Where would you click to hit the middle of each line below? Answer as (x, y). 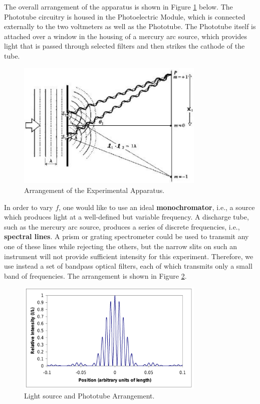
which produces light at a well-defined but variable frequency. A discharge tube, (126, 217)
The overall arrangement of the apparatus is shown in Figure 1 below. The (118, 7)
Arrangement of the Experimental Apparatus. (94, 190)
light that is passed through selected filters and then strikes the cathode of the (124, 46)
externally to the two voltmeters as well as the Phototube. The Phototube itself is (130, 26)
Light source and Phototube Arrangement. (89, 395)
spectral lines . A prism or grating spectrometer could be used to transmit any (126, 236)
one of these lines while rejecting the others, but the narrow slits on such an (120, 246)
